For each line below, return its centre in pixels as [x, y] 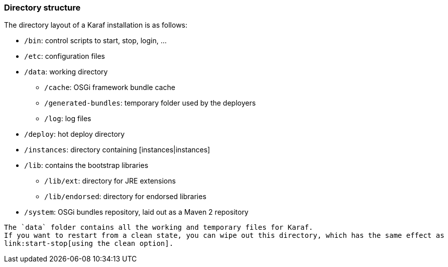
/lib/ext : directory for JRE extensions [110, 181]
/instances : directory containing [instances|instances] [117, 150]
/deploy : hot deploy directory [75, 134]
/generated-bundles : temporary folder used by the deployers [150, 103]
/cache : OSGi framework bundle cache [110, 87]
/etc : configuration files [65, 56]
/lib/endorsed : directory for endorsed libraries [125, 197]
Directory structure [42, 8]
